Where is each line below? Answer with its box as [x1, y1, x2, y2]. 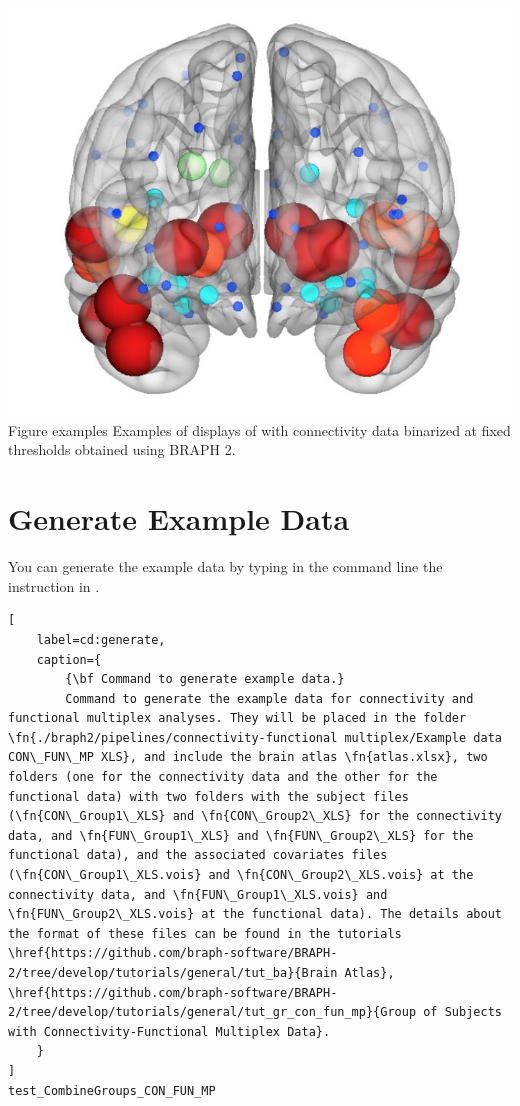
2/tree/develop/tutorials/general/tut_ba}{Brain [8, 966, 338, 981]
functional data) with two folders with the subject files [8, 789, 409, 804]
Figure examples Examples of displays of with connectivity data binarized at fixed [8, 419, 511, 440]
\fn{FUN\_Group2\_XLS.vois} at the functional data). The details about [8, 907, 502, 922]
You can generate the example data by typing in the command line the [8, 556, 443, 577]
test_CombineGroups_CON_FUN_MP [8, 1083, 216, 1098]
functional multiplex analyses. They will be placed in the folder [8, 711, 467, 726]
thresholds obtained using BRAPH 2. [8, 439, 236, 460]
